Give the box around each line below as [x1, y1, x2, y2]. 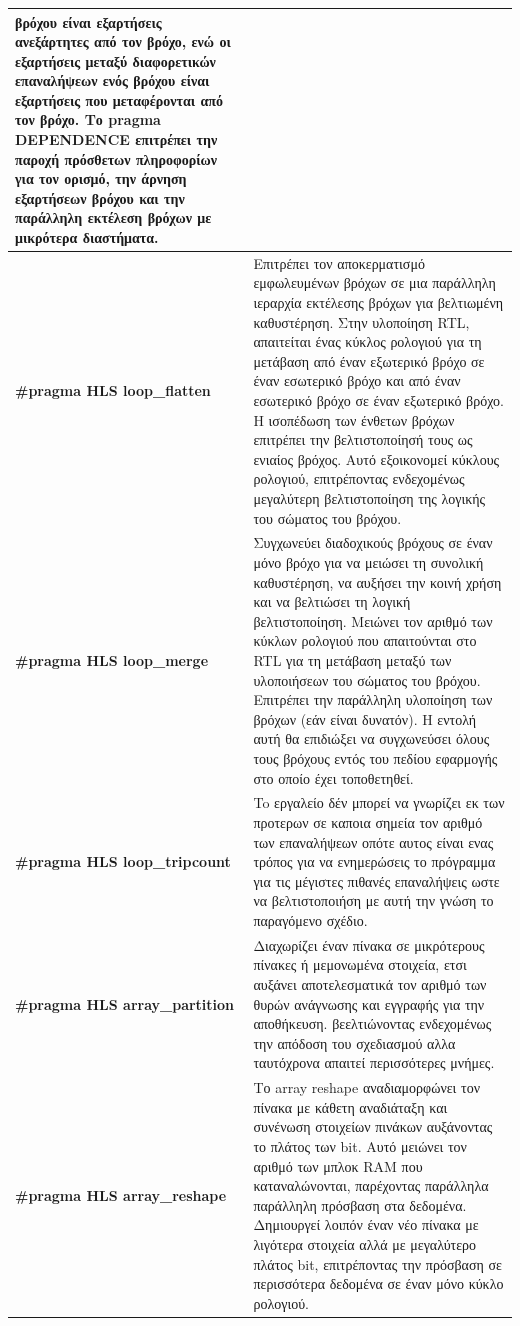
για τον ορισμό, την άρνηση [15, 168, 187, 189]
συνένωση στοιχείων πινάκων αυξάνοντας [253, 1116, 493, 1137]
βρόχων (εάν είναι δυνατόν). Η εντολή [253, 708, 477, 729]
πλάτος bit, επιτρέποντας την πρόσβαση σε [253, 1253, 502, 1274]
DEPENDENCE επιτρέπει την [15, 129, 218, 150]
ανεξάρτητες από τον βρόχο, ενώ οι [15, 31, 231, 52]
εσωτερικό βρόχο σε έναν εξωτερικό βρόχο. [253, 390, 504, 411]
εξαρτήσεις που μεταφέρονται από [15, 89, 223, 110]
